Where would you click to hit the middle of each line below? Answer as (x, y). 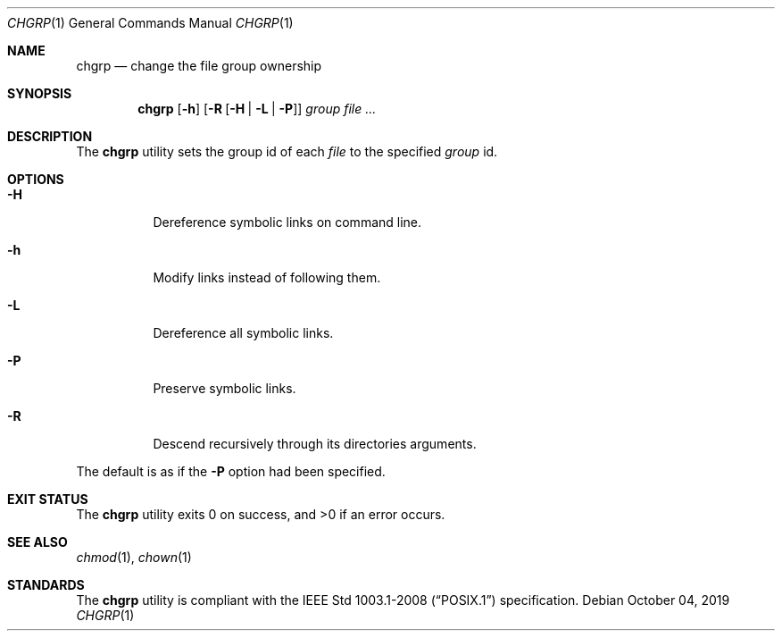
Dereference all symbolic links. (243, 333)
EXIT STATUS (48, 499)
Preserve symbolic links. (225, 388)
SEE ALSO (37, 542)
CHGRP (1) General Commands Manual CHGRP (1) (150, 23)
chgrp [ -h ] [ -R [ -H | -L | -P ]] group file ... (257, 109)
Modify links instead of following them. (267, 277)
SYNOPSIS (40, 93)
